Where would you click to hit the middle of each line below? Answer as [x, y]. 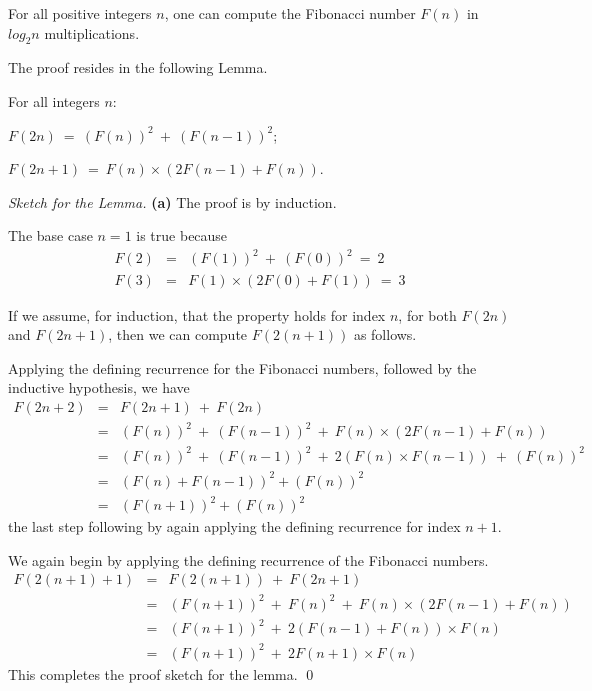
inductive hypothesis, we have [99, 387]
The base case [50, 235]
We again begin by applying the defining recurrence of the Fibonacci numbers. [248, 559]
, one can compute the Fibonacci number [290, 13]
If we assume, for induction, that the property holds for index [197, 314]
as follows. [385, 334]
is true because [182, 235]
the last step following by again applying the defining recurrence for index [234, 526]
